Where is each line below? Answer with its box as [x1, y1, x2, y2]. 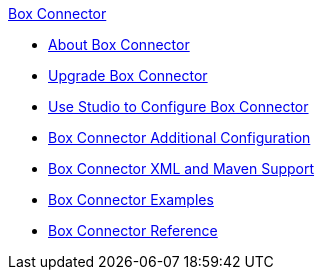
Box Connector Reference [48, 222, 218, 239]
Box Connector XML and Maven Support [48, 160, 315, 177]
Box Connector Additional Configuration [48, 129, 311, 146]
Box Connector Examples [48, 191, 214, 208]
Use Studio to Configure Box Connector [48, 98, 309, 115]
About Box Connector [48, 36, 190, 53]
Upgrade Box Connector [48, 67, 208, 84]
